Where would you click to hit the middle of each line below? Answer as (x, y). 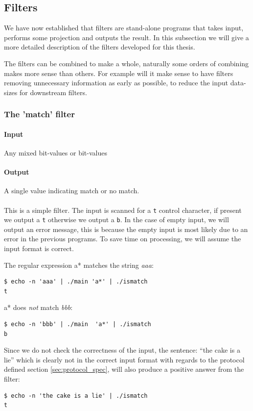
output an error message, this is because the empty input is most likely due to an (126, 229)
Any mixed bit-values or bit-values (56, 153)
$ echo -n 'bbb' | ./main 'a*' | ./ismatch (78, 324)
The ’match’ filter (39, 114)
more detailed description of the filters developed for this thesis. (100, 47)
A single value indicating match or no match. (72, 191)
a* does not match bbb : (38, 307)
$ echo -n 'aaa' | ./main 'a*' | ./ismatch (76, 282)
